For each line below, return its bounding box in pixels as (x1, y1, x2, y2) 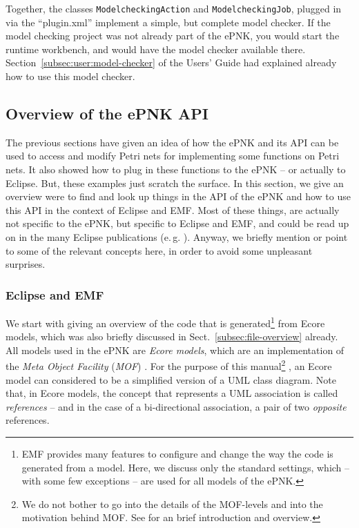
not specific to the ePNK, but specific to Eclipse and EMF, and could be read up (6, 216, 349, 231)
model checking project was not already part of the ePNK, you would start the (6, 28, 340, 43)
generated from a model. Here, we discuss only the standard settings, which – (21, 460, 350, 474)
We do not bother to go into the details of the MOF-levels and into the (21, 496, 323, 511)
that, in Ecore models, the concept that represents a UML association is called (6, 386, 338, 400)
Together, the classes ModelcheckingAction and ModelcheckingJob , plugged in (6, 1, 342, 15)
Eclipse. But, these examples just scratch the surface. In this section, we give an (6, 175, 344, 190)
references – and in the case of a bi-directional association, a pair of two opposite (6, 399, 347, 413)
